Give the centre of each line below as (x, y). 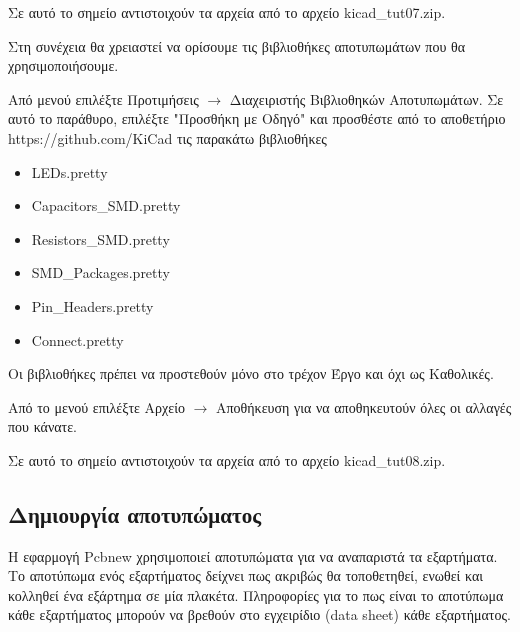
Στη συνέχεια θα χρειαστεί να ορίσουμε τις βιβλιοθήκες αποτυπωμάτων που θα (237, 45)
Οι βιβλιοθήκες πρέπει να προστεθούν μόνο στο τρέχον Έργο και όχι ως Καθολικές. (251, 373)
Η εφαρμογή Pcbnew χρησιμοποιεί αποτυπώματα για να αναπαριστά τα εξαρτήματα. (253, 555)
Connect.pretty (77, 339)
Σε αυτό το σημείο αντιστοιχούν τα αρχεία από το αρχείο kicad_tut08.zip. (227, 459)
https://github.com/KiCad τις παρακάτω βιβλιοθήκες (167, 137)
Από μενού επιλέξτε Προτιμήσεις (103, 98)
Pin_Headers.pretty (92, 305)
